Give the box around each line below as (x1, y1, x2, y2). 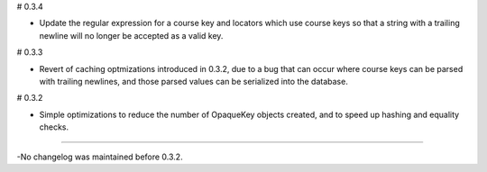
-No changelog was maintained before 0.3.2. (16, 151, 184, 162)
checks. (39, 122, 69, 132)
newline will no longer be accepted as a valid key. (39, 30, 224, 41)
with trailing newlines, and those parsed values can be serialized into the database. (39, 76, 349, 86)
